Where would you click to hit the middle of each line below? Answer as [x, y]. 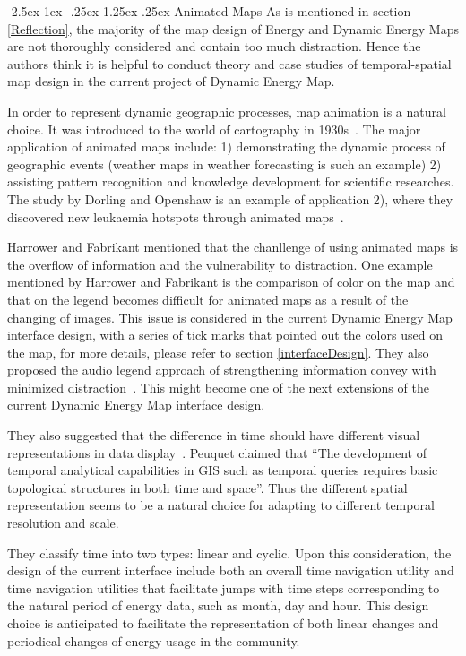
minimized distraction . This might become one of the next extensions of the [218, 387]
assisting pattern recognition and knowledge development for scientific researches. [231, 181]
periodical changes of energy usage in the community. [154, 640]
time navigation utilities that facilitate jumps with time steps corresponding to [224, 587]
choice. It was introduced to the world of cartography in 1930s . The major [214, 129]
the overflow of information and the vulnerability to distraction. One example [220, 264]
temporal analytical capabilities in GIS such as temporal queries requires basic [223, 470]
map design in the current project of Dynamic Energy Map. [171, 81]
